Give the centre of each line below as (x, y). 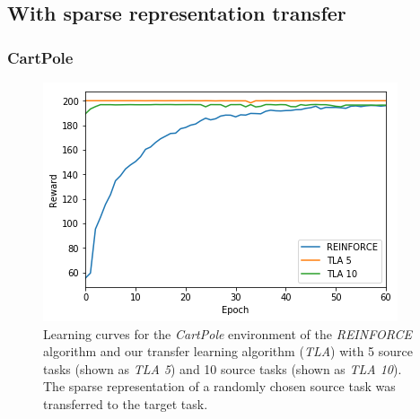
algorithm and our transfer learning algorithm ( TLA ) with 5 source (228, 351)
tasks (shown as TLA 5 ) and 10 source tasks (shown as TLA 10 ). (223, 368)
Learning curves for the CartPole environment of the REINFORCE (228, 333)
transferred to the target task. (126, 403)
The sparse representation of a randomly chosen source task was (219, 386)
